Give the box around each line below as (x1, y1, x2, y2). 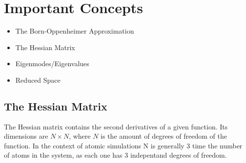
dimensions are (4, 131, 48, 141)
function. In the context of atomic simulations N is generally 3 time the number (4, 140, 243, 150)
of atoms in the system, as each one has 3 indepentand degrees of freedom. (4, 150, 227, 160)
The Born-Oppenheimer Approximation (15, 26, 134, 36)
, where (69, 131, 91, 141)
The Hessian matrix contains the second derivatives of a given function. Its (4, 121, 228, 131)
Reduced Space (15, 74, 61, 85)
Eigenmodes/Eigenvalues (15, 58, 89, 69)
